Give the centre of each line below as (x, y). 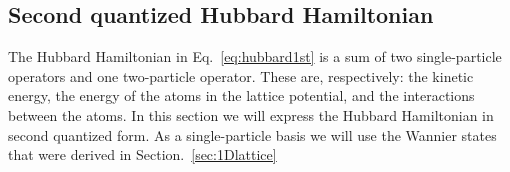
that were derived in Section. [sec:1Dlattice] (142, 154)
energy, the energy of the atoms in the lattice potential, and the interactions (241, 95)
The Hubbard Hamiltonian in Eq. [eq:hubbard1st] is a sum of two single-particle (255, 56)
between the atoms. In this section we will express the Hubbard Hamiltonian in (251, 114)
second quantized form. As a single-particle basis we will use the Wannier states (252, 134)
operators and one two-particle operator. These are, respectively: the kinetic (241, 75)
